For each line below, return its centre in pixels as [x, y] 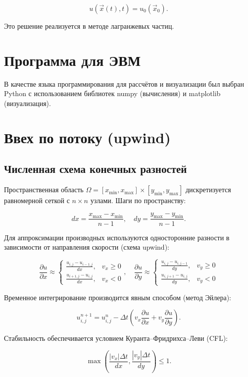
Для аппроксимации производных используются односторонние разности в [117, 237]
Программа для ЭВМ [73, 60]
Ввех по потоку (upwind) [87, 137]
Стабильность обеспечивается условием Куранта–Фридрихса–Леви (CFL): [116, 338]
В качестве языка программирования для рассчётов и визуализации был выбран [124, 83]
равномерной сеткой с [37, 200]
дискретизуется [208, 189]
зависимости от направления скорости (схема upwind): [87, 247]
